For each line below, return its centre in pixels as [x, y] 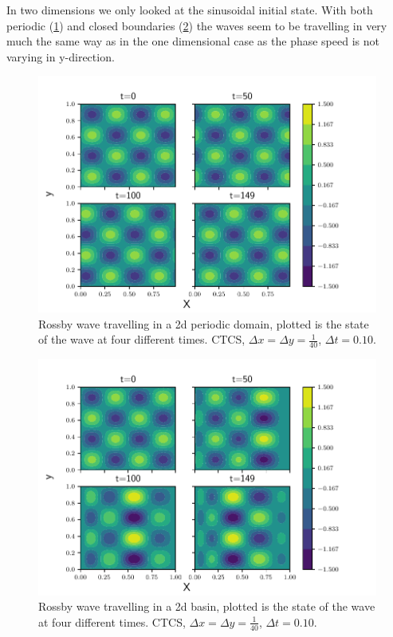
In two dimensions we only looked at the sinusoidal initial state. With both [190, 10]
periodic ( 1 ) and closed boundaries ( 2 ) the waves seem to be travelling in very [197, 25]
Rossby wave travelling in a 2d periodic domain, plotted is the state [204, 323]
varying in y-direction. [61, 56]
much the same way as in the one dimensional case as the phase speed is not [193, 41]
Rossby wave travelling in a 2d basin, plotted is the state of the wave [207, 606]
